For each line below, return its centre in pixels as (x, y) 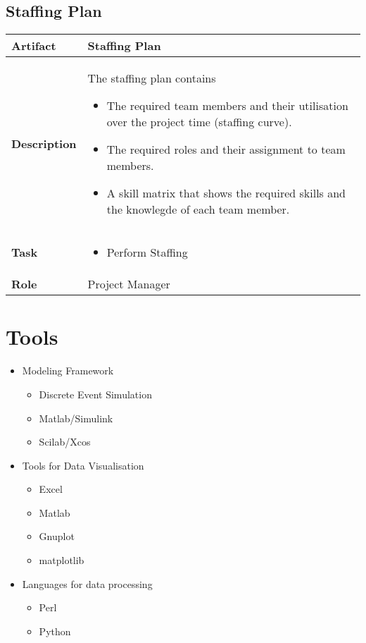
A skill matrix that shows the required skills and (226, 193)
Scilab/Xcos (65, 442)
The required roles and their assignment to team (226, 149)
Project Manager (129, 284)
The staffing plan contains (152, 78)
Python (55, 631)
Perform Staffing (147, 252)
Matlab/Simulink (76, 418)
